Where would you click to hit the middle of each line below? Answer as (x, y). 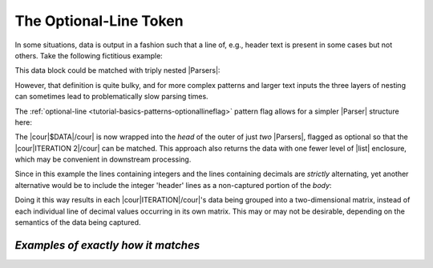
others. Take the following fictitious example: (89, 55)
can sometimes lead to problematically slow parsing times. (111, 97)
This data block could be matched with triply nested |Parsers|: (117, 70)
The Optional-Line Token (99, 21)
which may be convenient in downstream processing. (103, 159)
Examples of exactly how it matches (107, 245)
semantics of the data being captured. (78, 222)
